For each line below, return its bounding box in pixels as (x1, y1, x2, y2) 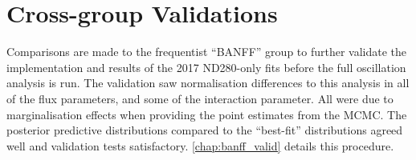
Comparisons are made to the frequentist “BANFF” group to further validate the (6, 43, 407, 60)
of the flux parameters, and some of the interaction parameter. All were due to (6, 90, 394, 106)
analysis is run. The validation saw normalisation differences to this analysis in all (6, 74, 410, 91)
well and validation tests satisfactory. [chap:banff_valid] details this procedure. (6, 137, 394, 154)
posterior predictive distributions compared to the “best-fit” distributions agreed (6, 122, 403, 138)
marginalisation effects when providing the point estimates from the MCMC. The (6, 106, 407, 122)
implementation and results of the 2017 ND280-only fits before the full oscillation (6, 58, 406, 75)
